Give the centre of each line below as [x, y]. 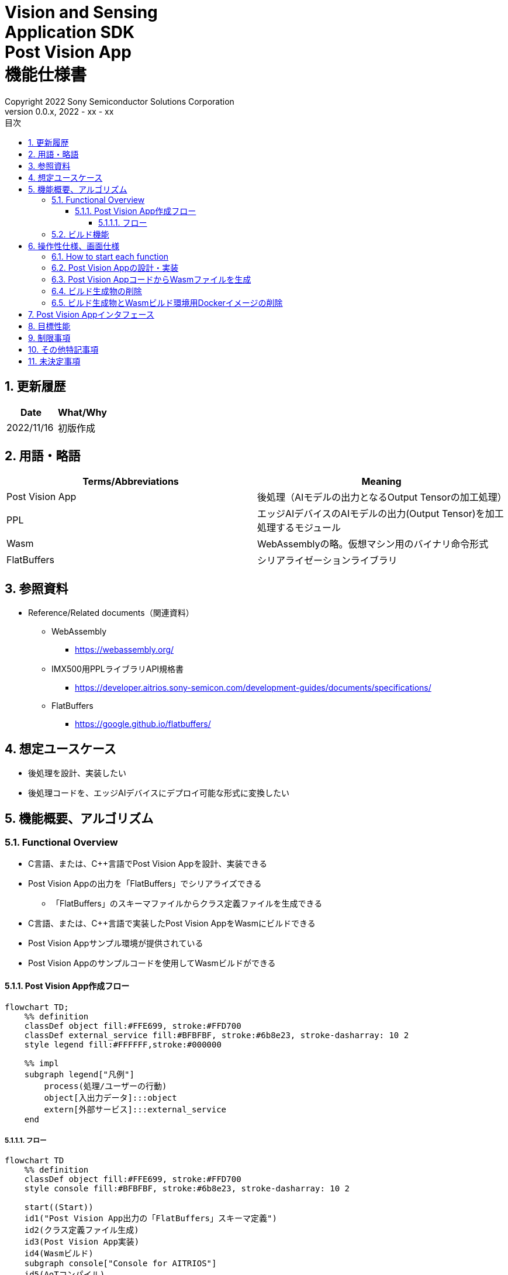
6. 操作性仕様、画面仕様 [74, 246]
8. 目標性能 [49, 326]
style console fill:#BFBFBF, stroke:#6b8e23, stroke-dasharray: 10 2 [187, 1189]
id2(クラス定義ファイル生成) [82, 1230]
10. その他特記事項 [63, 349]
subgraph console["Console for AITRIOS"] [120, 1264]
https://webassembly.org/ [125, 650]
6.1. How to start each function [110, 256]
